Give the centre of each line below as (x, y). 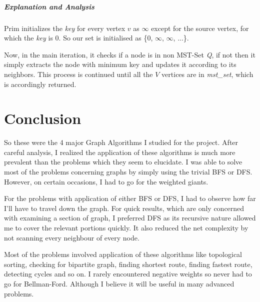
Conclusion (43, 118)
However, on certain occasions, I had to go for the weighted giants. (106, 181)
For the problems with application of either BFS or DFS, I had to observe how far (130, 198)
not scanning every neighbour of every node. (72, 237)
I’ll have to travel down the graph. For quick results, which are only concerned (124, 208)
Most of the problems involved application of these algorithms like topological (123, 254)
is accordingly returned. (40, 84)
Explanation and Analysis (49, 6)
